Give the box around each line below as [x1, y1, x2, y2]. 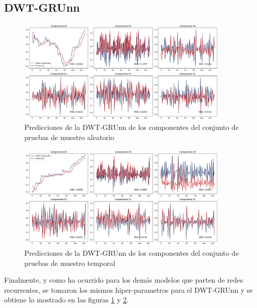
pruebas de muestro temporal [24, 257, 116, 268]
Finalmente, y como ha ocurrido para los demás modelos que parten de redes [4, 275, 243, 285]
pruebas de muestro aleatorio [24, 132, 115, 143]
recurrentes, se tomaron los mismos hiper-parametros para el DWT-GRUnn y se [4, 284, 253, 295]
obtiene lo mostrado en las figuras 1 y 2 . [4, 294, 129, 305]
